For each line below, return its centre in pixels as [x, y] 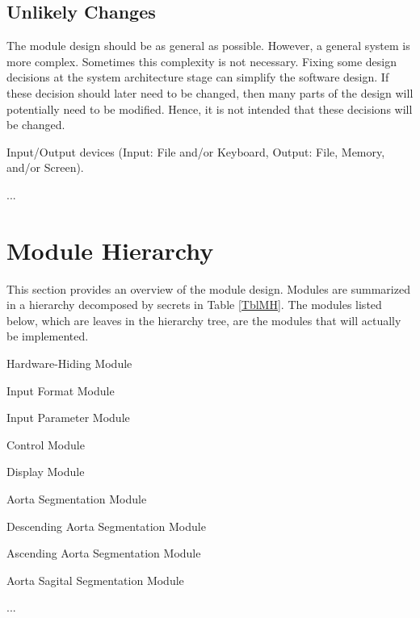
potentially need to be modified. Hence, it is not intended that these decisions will [210, 109]
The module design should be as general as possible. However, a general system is [208, 46]
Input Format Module [61, 390]
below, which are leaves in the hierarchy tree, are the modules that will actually [204, 320]
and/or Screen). [45, 167]
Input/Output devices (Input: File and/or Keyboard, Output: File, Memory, [196, 151]
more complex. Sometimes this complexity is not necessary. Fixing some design [202, 61]
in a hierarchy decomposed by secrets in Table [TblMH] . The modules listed [194, 305]
